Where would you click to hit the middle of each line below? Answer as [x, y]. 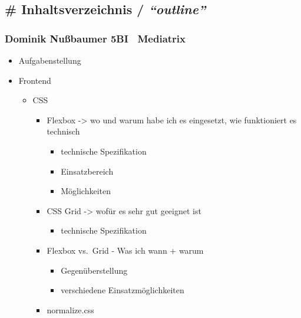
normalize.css [70, 309]
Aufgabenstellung [50, 60]
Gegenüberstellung [94, 270]
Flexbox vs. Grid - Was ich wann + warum [125, 250]
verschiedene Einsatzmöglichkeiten [123, 290]
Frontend [35, 80]
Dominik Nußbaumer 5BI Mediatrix [95, 38]
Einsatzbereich [87, 171]
